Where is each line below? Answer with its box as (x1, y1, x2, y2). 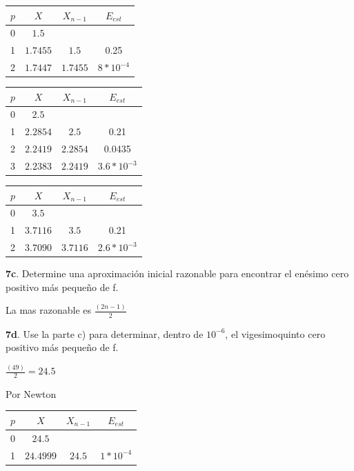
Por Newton (6, 386, 57, 401)
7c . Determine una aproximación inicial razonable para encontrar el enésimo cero (6, 266, 349, 281)
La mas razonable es (6, 303, 92, 317)
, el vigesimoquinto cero (225, 326, 326, 341)
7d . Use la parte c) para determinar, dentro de (6, 326, 204, 341)
